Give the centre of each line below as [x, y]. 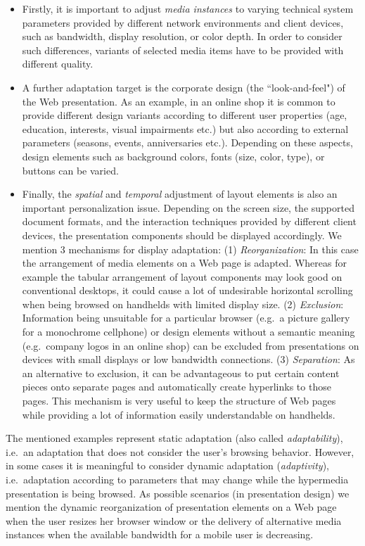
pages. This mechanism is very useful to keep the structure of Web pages [179, 401]
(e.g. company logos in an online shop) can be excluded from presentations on [191, 345]
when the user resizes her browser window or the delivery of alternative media [174, 520]
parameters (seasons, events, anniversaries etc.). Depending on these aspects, [187, 142]
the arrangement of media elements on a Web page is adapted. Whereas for [184, 263]
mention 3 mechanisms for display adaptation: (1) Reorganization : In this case [190, 249]
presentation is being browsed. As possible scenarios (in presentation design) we [178, 493]
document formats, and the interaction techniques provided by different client [189, 221]
